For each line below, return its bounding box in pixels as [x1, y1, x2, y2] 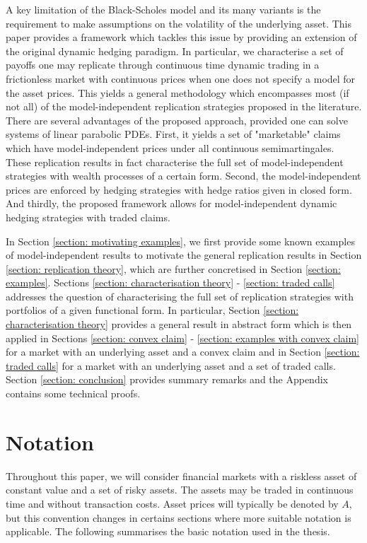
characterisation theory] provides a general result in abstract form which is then [6, 317, 352, 332]
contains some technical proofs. [6, 386, 141, 401]
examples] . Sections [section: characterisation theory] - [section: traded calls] [6, 275, 335, 290]
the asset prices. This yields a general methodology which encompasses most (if [6, 85, 349, 100]
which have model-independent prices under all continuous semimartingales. [6, 140, 334, 155]
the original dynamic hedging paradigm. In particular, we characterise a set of [6, 43, 344, 58]
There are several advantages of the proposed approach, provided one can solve [6, 112, 348, 127]
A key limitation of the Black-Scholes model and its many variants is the [6, 2, 321, 16]
